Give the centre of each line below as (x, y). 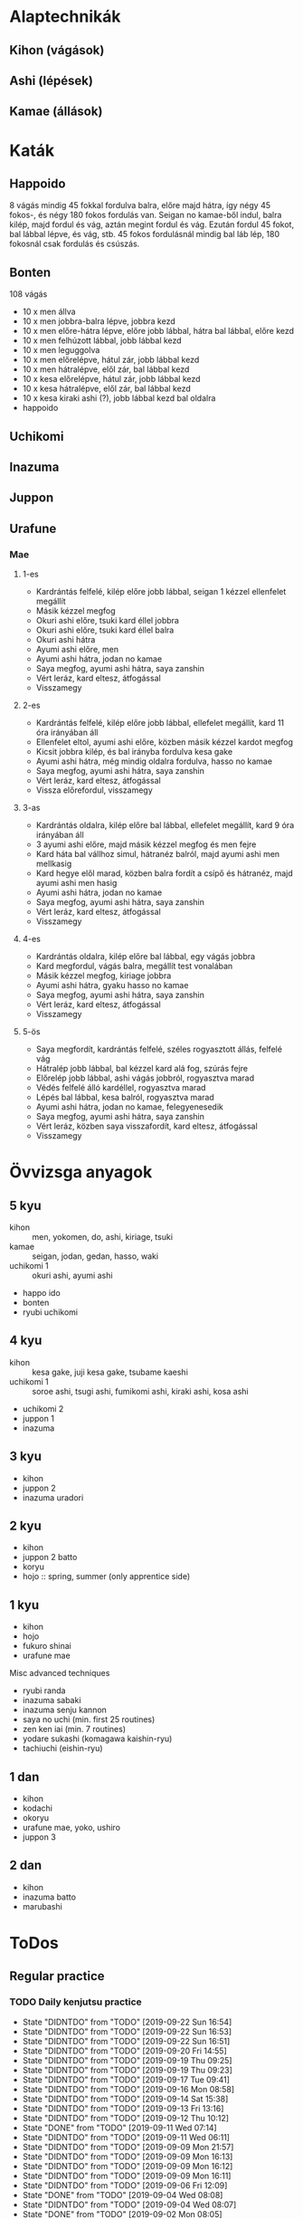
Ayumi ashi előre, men (77, 650)
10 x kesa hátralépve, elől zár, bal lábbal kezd (107, 389)
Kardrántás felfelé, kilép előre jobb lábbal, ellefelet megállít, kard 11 (160, 723)
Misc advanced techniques (60, 1673)
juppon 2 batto (50, 1557)
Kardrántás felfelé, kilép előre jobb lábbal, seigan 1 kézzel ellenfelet (161, 592)
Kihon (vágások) (57, 50)
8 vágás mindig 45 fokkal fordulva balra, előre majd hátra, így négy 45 (140, 205)
